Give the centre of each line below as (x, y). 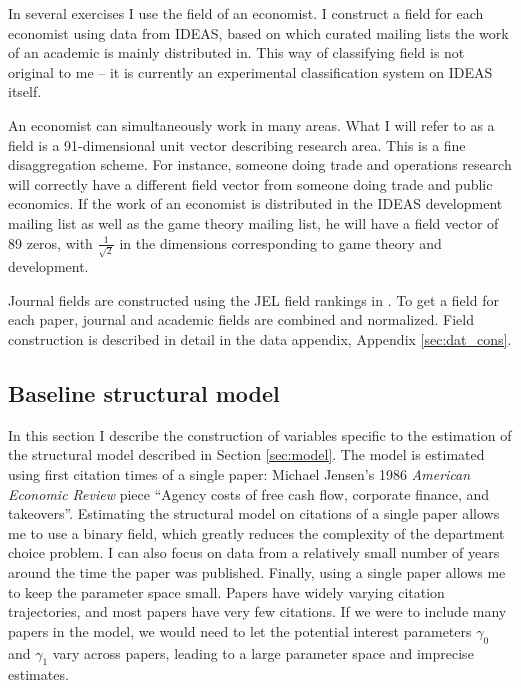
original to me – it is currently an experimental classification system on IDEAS (250, 71)
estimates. (38, 674)
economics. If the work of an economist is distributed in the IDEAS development (255, 203)
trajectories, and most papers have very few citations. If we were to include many (257, 611)
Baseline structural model (144, 393)
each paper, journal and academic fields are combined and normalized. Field (241, 319)
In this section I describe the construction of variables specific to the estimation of (260, 434)
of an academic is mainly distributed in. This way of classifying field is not (236, 52)
